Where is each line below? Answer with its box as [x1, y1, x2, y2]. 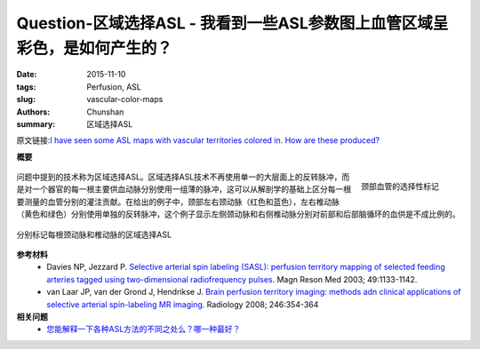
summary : [16, 118, 56, 129]
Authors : [16, 107, 51, 117]
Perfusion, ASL [86, 81, 141, 92]
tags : [16, 81, 36, 92]
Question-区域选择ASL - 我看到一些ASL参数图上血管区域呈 [16, 13, 449, 33]
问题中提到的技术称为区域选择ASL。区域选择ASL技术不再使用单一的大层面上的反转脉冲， [16, 171, 342, 182]
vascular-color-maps [86, 94, 164, 105]
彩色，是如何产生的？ [16, 38, 173, 58]
